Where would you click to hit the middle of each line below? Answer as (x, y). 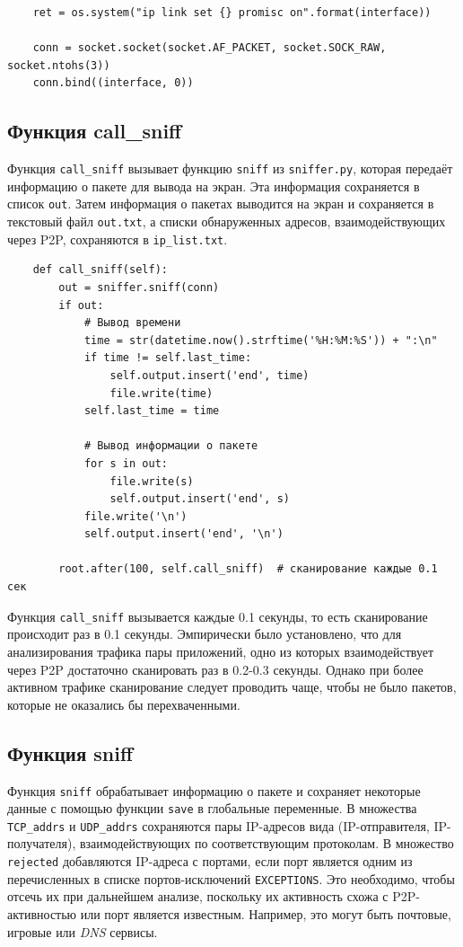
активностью (42, 913)
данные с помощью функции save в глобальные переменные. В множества (212, 808)
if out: (81, 305)
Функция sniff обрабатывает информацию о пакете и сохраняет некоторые (214, 790)
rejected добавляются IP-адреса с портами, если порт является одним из (210, 861)
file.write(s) (152, 481)
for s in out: (126, 463)
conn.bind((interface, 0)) (113, 83)
